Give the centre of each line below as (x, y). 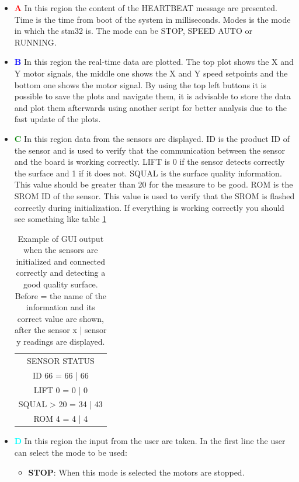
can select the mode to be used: (71, 452)
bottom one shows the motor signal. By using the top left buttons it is (140, 84)
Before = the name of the (60, 295)
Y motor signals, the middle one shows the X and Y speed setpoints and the (151, 73)
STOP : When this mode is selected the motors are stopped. (136, 472)
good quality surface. (60, 284)
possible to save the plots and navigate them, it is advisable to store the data (152, 96)
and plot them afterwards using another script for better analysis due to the (150, 107)
